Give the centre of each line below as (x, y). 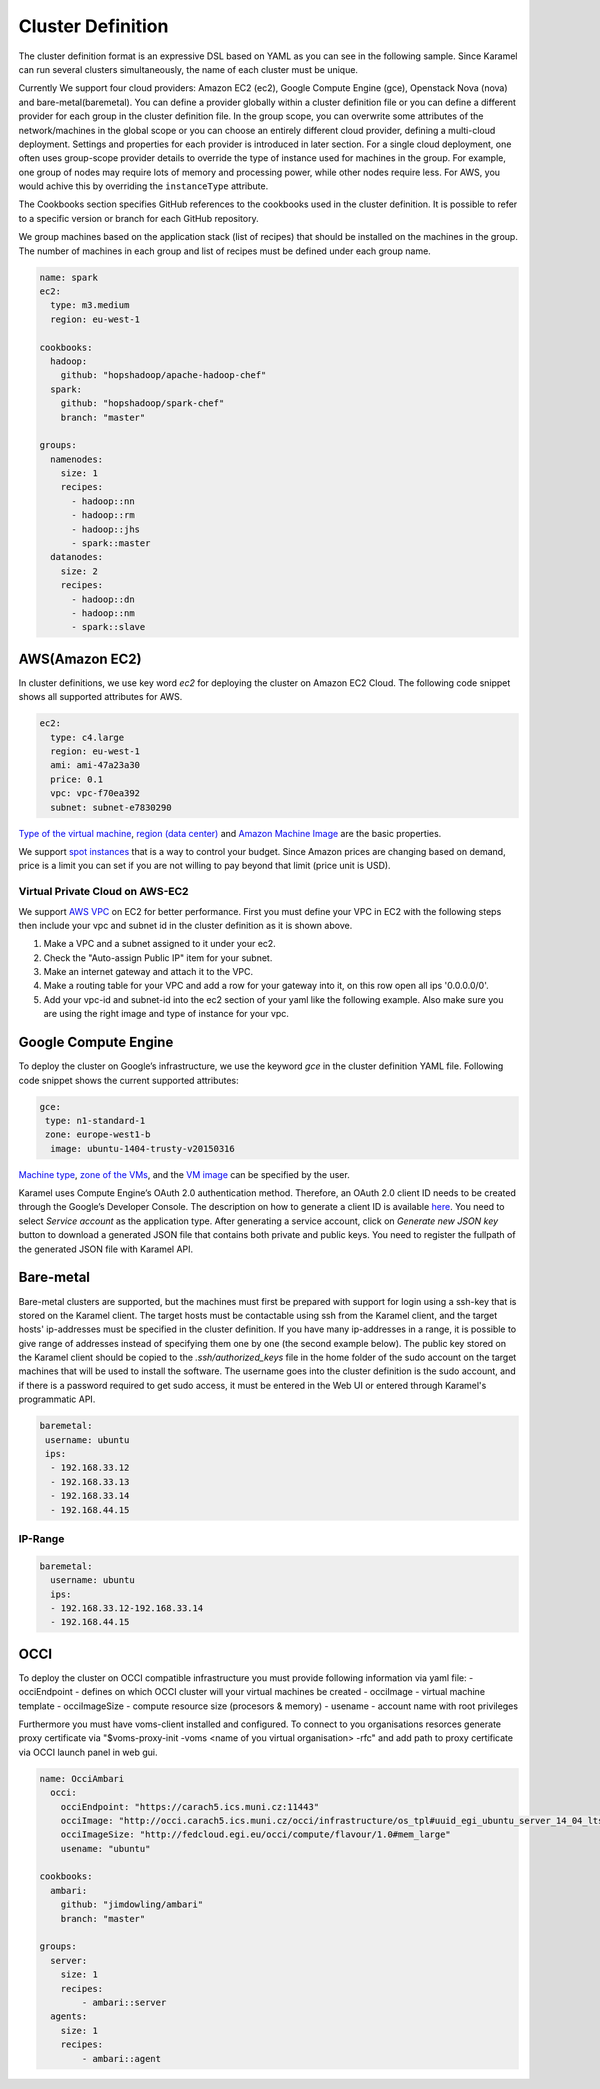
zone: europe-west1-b (98, 1134)
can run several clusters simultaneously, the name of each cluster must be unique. (188, 69)
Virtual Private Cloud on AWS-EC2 (103, 892)
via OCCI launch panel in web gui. (88, 1752)
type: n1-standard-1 (95, 1120)
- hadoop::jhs (105, 529)
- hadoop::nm (103, 613)
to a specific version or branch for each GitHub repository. (138, 218)
